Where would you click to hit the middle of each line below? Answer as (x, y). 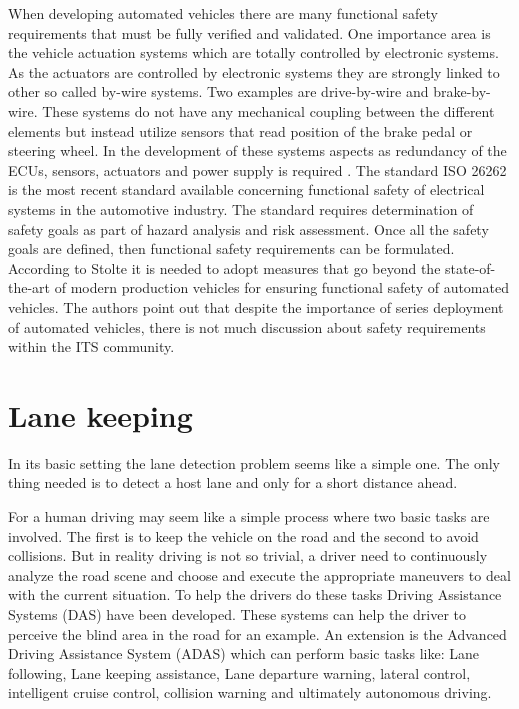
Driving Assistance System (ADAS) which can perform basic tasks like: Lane (243, 653)
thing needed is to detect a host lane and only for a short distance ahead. (233, 482)
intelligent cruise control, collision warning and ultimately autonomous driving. (250, 692)
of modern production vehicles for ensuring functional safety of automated (281, 287)
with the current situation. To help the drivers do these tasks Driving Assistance (255, 594)
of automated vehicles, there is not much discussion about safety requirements (247, 326)
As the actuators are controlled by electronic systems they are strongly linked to (254, 71)
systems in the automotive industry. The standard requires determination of (241, 208)
